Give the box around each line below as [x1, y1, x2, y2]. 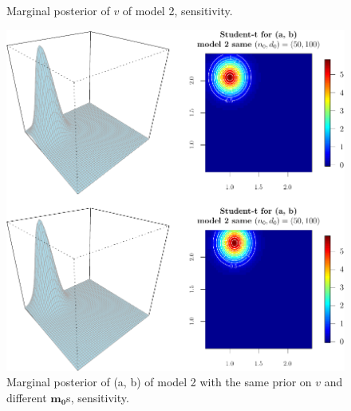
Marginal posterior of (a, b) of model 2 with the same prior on [6, 373, 312, 390]
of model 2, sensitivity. [122, 2, 233, 18]
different [6, 389, 47, 405]
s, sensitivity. [66, 389, 129, 405]
